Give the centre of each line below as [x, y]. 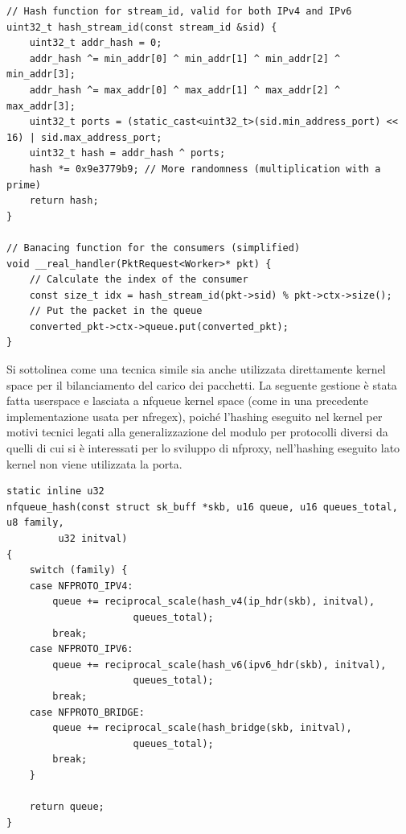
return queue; [67, 807]
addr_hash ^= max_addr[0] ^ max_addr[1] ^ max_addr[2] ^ [185, 90]
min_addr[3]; [41, 74]
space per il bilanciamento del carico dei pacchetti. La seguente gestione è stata [202, 384]
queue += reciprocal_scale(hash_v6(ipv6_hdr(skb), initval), [219, 665]
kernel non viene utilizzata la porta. [94, 463]
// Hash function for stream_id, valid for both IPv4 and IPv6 [179, 11]
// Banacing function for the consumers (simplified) [154, 248]
